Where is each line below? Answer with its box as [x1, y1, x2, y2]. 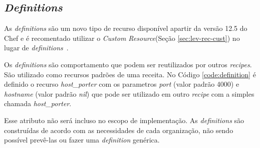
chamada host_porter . [4, 98, 72, 109]
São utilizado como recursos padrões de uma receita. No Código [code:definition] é [4, 69, 256, 79]
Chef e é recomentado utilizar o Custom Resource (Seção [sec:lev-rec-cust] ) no [4, 32, 240, 43]
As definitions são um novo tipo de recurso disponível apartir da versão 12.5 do [4, 23, 247, 33]
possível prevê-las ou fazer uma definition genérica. [4, 135, 160, 145]
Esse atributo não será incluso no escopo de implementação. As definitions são [4, 115, 244, 125]
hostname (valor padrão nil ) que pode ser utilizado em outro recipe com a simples [4, 88, 254, 99]
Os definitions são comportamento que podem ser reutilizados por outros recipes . [4, 59, 252, 69]
